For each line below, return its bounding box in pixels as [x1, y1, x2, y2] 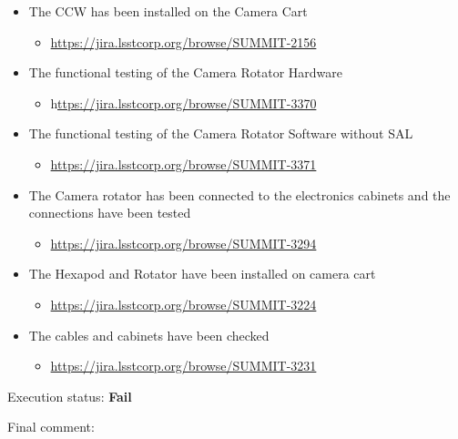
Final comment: [7, 417, 95, 436]
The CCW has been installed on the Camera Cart [28, 2, 308, 20]
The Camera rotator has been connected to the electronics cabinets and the [28, 185, 451, 204]
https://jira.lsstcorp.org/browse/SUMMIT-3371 [50, 154, 317, 173]
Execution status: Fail [7, 386, 132, 405]
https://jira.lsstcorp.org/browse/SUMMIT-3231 [50, 356, 317, 375]
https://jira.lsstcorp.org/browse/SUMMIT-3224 [50, 294, 317, 313]
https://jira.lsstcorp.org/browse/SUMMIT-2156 [50, 32, 317, 51]
